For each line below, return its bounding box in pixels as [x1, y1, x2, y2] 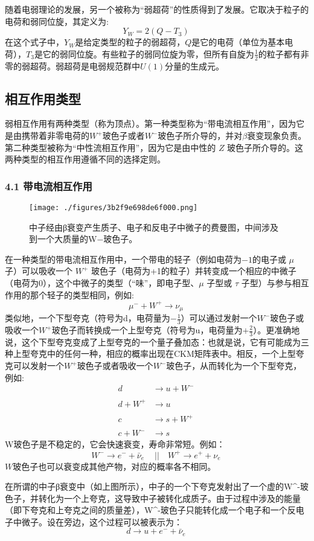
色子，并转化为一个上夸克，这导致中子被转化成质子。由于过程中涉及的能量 [5, 491, 301, 504]
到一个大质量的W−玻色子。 [29, 232, 138, 245]
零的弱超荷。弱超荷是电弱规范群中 [5, 59, 140, 72]
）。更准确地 [253, 324, 300, 336]
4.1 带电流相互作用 [5, 178, 92, 193]
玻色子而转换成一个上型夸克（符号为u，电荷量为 [51, 324, 243, 336]
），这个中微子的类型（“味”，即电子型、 [43, 277, 199, 289]
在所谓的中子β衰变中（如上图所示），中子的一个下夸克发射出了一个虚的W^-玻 [5, 480, 309, 493]
